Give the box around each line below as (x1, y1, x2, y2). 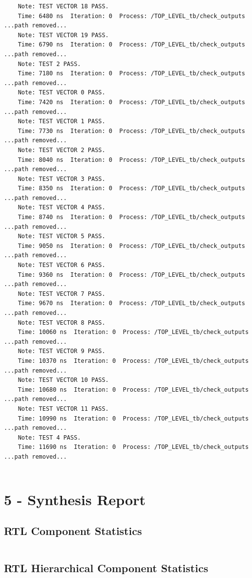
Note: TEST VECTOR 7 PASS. (18, 290, 105, 297)
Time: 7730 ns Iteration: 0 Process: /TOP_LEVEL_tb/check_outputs (18, 127, 245, 134)
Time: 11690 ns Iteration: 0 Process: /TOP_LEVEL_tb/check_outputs (18, 444, 249, 451)
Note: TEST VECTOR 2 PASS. (18, 146, 105, 154)
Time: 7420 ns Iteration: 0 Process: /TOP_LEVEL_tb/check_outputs (18, 98, 245, 106)
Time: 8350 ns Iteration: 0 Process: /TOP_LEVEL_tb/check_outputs (18, 185, 245, 192)
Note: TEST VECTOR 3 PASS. (18, 175, 105, 182)
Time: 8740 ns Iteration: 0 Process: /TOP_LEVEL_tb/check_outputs (18, 214, 245, 221)
